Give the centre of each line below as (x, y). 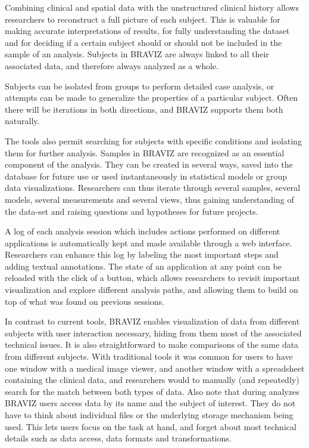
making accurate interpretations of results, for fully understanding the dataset (147, 31)
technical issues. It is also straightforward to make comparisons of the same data (152, 345)
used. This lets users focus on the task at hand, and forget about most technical (151, 426)
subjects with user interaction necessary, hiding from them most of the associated (153, 333)
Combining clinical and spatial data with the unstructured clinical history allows (152, 7)
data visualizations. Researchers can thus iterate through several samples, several (153, 188)
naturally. (22, 121)
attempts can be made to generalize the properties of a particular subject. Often (151, 98)
